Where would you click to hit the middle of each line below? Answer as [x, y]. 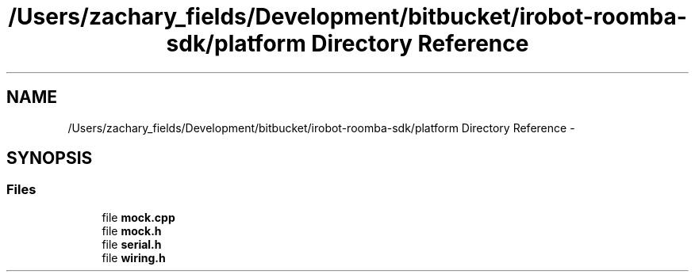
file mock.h [132, 230]
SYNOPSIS [50, 158]
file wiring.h [134, 257]
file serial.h [132, 244]
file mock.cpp [138, 217]
